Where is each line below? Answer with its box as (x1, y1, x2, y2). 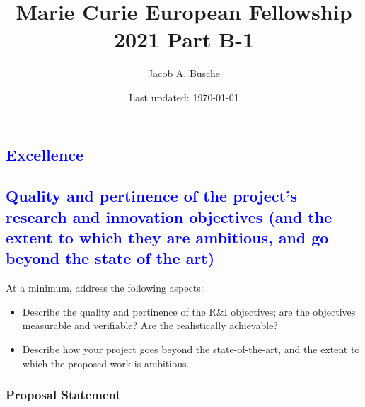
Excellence (6, 143, 84, 165)
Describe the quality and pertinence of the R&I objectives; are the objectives (22, 304, 356, 319)
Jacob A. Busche (148, 66, 220, 81)
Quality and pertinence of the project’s (6, 185, 298, 207)
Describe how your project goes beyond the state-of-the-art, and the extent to (22, 342, 360, 357)
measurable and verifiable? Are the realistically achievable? (22, 318, 278, 333)
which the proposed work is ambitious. (22, 355, 190, 370)
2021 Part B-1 (113, 25, 255, 54)
